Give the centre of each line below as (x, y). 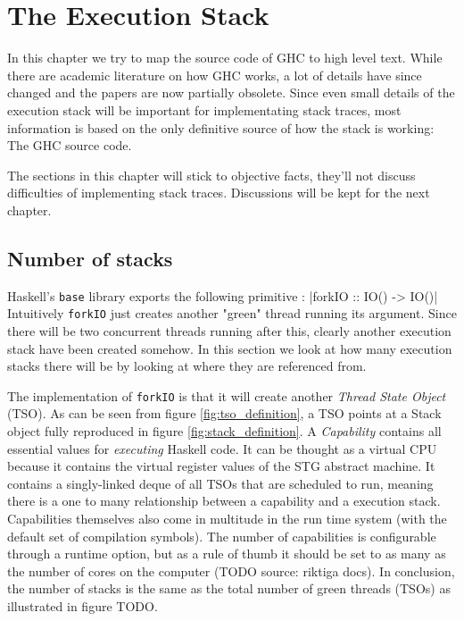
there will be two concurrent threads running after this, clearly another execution (229, 330)
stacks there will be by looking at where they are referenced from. (187, 366)
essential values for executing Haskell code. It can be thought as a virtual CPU (222, 448)
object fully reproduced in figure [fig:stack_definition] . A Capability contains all (224, 431)
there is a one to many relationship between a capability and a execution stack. (224, 501)
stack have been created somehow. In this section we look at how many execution (230, 348)
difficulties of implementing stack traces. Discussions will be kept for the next (219, 193)
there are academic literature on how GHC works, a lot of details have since (215, 75)
